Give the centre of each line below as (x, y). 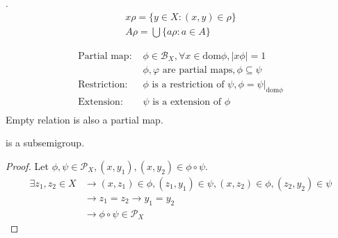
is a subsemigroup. (45, 143)
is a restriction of (188, 84)
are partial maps (198, 70)
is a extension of (187, 102)
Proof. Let (27, 165)
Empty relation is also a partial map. (84, 119)
